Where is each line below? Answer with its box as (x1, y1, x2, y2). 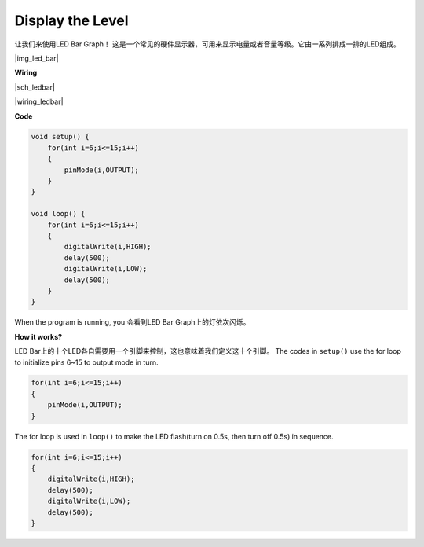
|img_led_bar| (14, 53, 59, 63)
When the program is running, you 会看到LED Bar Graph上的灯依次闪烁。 (14, 318, 250, 327)
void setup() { (31, 132, 90, 141)
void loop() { (31, 209, 86, 218)
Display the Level (14, 12, 129, 29)
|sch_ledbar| (14, 83, 56, 92)
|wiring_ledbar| (14, 97, 64, 106)
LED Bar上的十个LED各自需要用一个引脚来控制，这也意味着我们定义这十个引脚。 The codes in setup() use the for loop (14, 347, 402, 356)
